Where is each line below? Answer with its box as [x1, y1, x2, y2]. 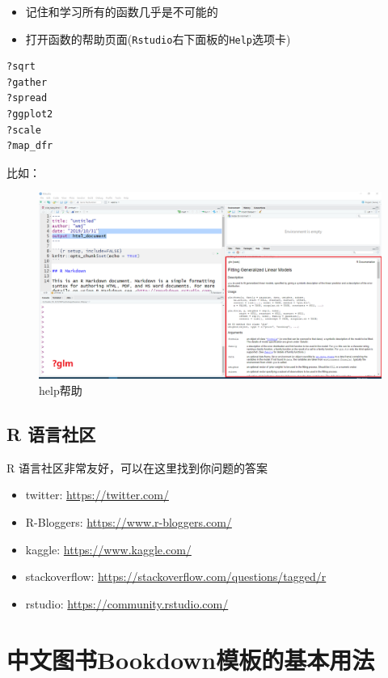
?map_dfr [6, 140, 53, 152]
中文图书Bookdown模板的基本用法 [6, 642, 375, 676]
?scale [6, 124, 41, 136]
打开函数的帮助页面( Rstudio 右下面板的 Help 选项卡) [25, 30, 291, 47]
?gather [6, 76, 48, 88]
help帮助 [39, 382, 82, 399]
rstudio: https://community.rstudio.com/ [25, 595, 229, 612]
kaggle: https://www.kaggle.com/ [25, 540, 192, 557]
